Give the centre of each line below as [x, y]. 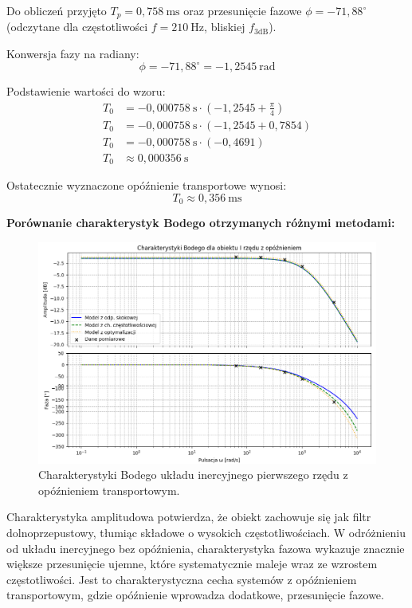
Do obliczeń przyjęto [57, 10]
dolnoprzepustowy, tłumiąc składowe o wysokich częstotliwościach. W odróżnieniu [206, 533]
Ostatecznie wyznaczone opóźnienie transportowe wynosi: [147, 185]
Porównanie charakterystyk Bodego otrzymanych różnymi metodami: [201, 223]
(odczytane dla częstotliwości [77, 27]
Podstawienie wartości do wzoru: [86, 91]
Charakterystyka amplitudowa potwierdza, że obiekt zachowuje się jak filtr [189, 517]
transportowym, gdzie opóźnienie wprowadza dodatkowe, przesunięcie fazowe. [195, 595]
